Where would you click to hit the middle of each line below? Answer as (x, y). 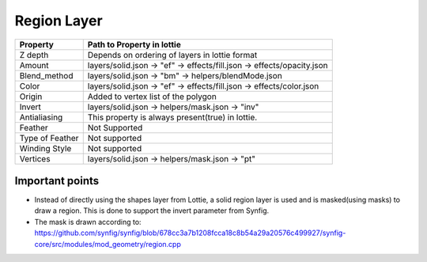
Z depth (34, 55)
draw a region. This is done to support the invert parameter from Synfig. (152, 211)
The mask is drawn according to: (88, 222)
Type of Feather (49, 138)
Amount (34, 65)
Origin (31, 97)
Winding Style (45, 148)
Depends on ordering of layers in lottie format (172, 55)
